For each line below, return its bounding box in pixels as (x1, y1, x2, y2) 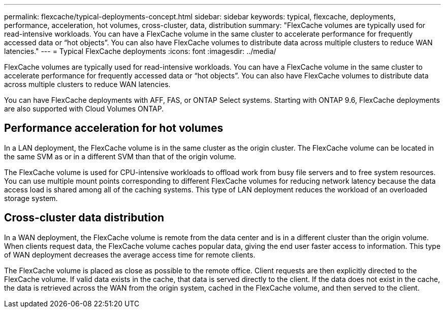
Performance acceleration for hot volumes (4, 122, 224, 135)
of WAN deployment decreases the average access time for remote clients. (4, 250, 256, 259)
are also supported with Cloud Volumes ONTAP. (4, 104, 164, 113)
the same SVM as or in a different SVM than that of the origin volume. (4, 152, 236, 161)
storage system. (4, 193, 58, 203)
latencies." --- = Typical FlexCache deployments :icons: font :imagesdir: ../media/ (4, 47, 276, 55)
